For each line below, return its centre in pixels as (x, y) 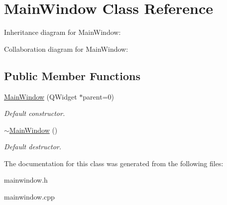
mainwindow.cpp (29, 197)
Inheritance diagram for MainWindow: (62, 32)
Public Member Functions (72, 75)
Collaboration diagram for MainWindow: (66, 49)
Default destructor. (33, 147)
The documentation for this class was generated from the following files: (114, 163)
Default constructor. (35, 113)
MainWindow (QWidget (41, 96)
